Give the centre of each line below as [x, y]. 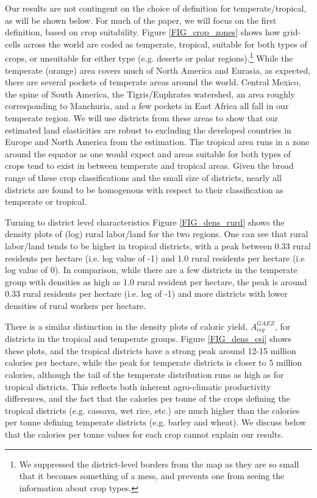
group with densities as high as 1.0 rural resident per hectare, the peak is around [156, 281]
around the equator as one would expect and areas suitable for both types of [148, 153]
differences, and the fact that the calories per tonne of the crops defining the [148, 398]
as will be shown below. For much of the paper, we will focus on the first [141, 20]
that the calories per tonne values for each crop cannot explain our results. [144, 434]
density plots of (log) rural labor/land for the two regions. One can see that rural [157, 234]
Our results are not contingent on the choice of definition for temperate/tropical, [156, 8]
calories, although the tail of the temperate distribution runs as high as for [144, 375]
